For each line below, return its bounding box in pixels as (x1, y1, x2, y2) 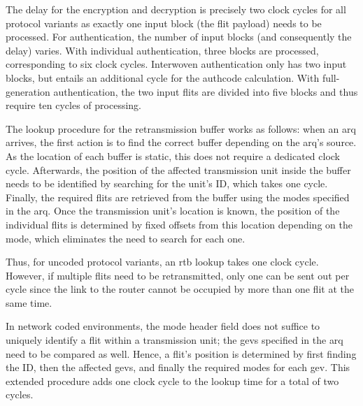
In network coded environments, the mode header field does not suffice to (6, 319, 320, 333)
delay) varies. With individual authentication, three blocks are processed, (6, 43, 319, 57)
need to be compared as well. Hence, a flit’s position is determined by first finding (6, 346, 357, 361)
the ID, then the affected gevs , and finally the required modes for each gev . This (6, 360, 350, 375)
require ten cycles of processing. (6, 98, 141, 113)
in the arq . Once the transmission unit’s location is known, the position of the (6, 203, 340, 218)
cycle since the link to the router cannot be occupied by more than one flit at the (6, 282, 354, 296)
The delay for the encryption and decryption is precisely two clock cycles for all (6, 2, 346, 16)
